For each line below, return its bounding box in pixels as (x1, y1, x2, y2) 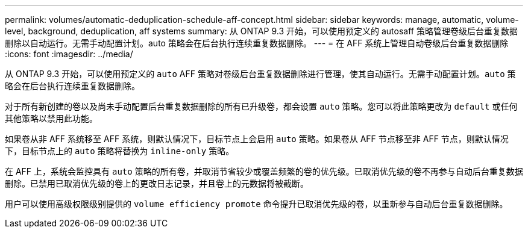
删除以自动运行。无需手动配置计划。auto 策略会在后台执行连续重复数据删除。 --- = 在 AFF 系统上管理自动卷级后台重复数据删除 (5, 38, 509, 48)
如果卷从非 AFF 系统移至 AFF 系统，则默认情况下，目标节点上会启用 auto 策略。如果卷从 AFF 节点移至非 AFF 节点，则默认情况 (5, 134, 509, 144)
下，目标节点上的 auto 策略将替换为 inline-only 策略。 (5, 146, 234, 156)
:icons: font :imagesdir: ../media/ (5, 49, 133, 59)
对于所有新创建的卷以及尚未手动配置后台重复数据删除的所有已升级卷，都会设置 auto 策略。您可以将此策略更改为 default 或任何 (5, 101, 518, 111)
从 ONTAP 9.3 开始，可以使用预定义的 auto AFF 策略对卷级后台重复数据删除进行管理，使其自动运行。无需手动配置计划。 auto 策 (5, 69, 516, 79)
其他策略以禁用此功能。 (5, 113, 98, 123)
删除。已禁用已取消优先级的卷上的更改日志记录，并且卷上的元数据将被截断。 (5, 178, 309, 188)
